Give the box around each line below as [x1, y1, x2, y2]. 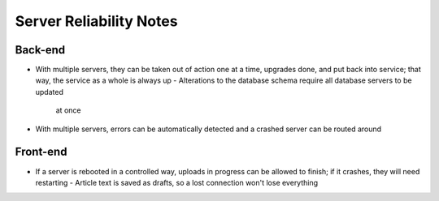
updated [35, 87, 64, 96]
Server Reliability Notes [15, 12, 178, 30]
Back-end [15, 43, 66, 57]
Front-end [15, 145, 67, 159]
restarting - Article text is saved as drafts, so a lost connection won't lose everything [35, 177, 319, 187]
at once [55, 105, 81, 115]
